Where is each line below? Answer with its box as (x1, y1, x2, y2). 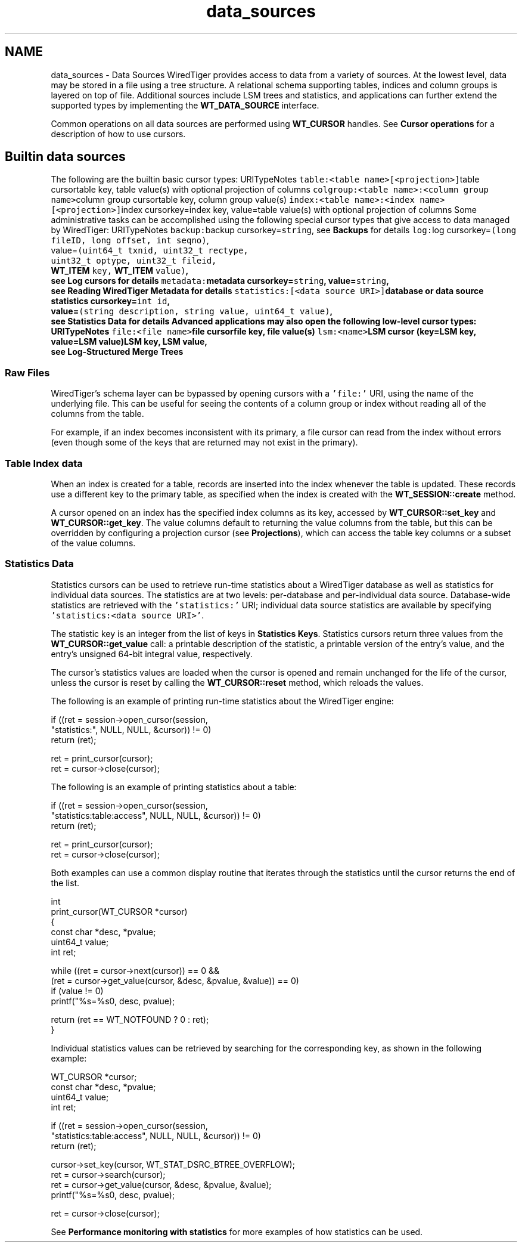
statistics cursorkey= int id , (51, 296, 170, 307)
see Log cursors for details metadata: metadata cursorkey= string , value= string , (51, 276, 389, 286)
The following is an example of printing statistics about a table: (51, 781, 297, 792)
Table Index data (5, 457, 83, 469)
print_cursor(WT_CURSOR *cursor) (51, 906, 188, 917)
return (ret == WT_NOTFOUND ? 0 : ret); (51, 1014, 209, 1025)
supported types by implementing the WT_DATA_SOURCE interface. (51, 100, 319, 110)
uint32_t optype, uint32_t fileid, (51, 256, 217, 266)
